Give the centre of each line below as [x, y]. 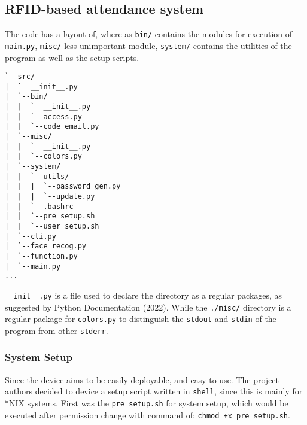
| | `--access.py [43, 116]
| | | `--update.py [50, 196]
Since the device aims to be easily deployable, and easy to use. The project [142, 379]
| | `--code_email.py [52, 127]
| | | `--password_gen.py [63, 186]
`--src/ [20, 77]
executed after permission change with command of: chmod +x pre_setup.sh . [148, 415]
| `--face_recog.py [46, 246]
